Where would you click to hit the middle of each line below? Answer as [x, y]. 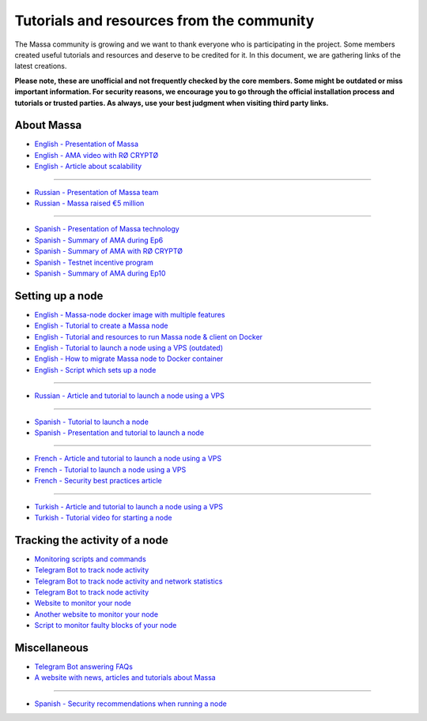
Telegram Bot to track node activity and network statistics [128, 581]
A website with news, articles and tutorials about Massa [125, 678]
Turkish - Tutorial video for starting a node [103, 517]
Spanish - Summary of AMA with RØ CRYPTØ [109, 251]
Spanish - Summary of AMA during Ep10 [100, 273]
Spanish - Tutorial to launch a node [92, 422]
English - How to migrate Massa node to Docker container [129, 359]
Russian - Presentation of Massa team [96, 192]
